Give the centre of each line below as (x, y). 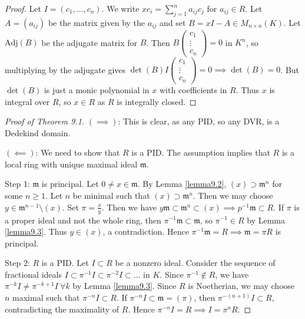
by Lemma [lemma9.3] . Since (125, 286)
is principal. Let (70, 184)
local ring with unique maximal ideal (71, 164)
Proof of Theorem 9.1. (45, 121)
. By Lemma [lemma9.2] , (182, 184)
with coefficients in (193, 89)
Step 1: (17, 184)
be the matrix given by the (97, 22)
